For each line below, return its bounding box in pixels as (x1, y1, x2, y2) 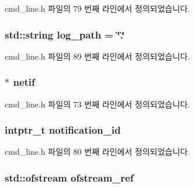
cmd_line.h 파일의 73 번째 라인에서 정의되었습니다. (5, 98, 190, 110)
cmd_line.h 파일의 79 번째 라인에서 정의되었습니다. (5, 2, 190, 14)
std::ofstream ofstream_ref (5, 170, 134, 184)
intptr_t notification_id (5, 123, 121, 137)
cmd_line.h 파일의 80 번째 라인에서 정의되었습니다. (5, 145, 190, 158)
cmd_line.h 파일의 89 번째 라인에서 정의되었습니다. (5, 50, 190, 62)
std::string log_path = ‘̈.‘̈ (5, 27, 125, 41)
